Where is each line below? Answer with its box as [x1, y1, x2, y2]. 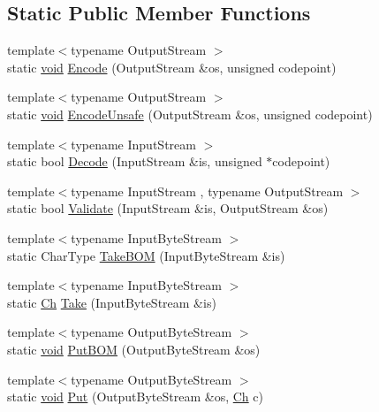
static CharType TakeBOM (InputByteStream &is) [7, 246, 285, 264]
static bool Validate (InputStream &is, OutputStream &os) [7, 199, 329, 217]
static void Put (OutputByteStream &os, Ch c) [7, 387, 263, 406]
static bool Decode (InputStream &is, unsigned [7, 152, 262, 171]
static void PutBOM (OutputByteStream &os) [7, 340, 261, 358]
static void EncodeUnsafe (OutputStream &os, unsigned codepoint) [7, 104, 373, 123]
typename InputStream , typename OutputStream [71, 181, 344, 200]
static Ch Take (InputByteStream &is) [7, 293, 216, 311]
